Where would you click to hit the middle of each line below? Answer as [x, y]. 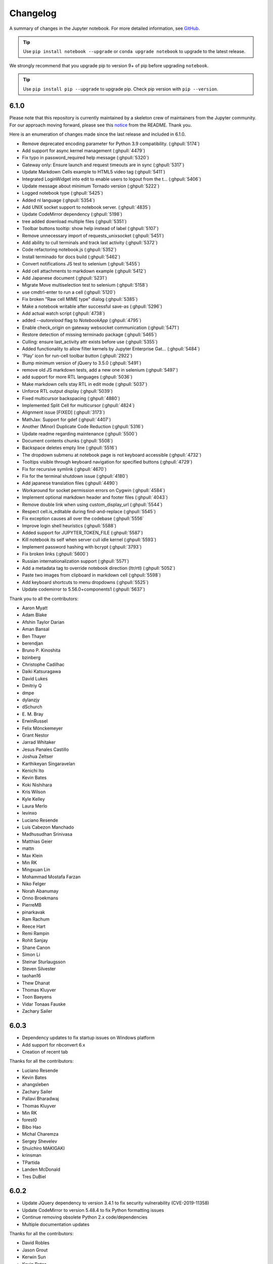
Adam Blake [35, 615]
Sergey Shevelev [40, 1141]
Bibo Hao [32, 1127]
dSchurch [32, 707]
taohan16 [32, 976]
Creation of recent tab [45, 1052]
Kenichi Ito [33, 771]
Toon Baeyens [37, 997]
